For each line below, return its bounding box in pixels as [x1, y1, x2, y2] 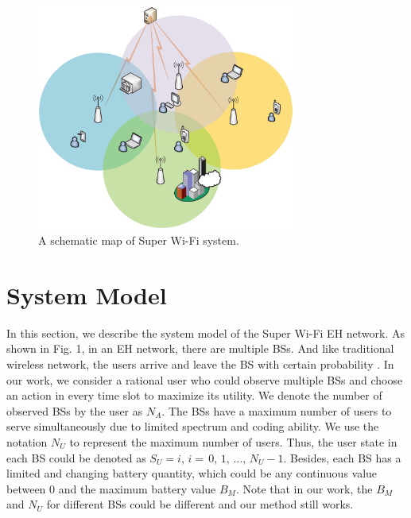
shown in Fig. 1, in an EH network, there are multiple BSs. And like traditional [6, 340, 394, 357]
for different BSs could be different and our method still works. [46, 496, 354, 512]
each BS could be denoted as [6, 449, 146, 466]
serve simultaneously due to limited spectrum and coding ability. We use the [6, 418, 379, 435]
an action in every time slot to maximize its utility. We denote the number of [6, 387, 382, 404]
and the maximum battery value [58, 480, 216, 497]
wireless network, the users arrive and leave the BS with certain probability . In [6, 355, 394, 372]
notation [6, 433, 48, 450]
